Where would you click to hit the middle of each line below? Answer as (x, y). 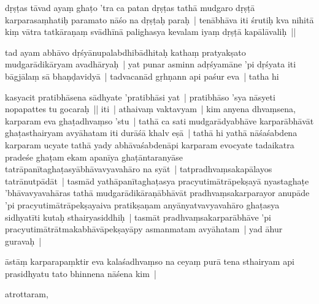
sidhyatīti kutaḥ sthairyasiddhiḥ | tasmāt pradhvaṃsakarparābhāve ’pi (138, 217)
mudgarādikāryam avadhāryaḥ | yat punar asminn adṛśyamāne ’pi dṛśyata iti (151, 64)
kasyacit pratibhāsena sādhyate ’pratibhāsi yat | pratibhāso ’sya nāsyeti (140, 97)
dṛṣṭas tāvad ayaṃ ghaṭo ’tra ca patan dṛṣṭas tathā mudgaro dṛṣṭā (130, 7)
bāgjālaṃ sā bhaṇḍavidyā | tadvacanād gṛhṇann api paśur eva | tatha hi (142, 76)
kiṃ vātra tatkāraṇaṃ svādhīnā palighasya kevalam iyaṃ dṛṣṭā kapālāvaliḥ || (151, 32)
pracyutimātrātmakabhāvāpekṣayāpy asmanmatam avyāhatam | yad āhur (144, 229)
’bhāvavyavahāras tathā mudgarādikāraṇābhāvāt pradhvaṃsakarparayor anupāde (157, 193)
